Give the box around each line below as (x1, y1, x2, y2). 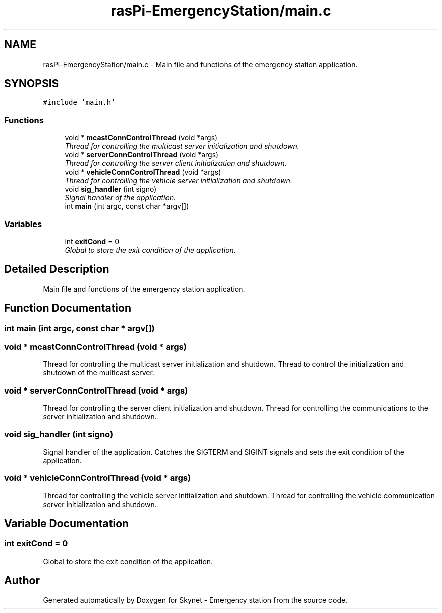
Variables (4, 218, 42, 229)
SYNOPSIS (4, 77, 59, 90)
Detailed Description (4, 263, 109, 276)
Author (4, 574, 40, 587)
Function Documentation (4, 302, 131, 315)
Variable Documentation (4, 517, 129, 530)
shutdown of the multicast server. (43, 368, 154, 377)
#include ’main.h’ (43, 98, 116, 107)
